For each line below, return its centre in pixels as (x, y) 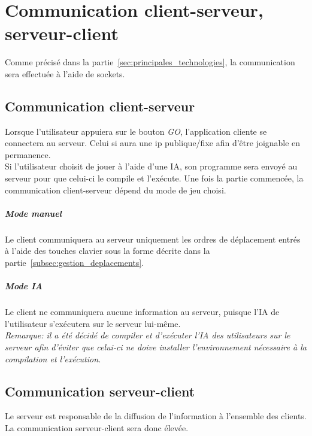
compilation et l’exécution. (53, 358)
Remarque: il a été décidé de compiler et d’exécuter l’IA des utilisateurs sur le (148, 335)
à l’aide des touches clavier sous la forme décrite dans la (107, 251)
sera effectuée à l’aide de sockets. (65, 73)
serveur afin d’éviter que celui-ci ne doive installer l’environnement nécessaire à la (156, 346)
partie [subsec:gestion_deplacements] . (75, 263)
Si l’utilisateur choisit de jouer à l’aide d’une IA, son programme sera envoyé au (151, 166)
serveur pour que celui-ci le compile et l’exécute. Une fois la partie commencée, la (154, 178)
